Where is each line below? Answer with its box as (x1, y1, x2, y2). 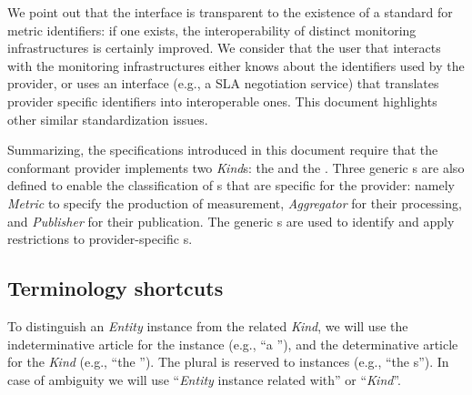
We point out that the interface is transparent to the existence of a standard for (7, 3, 453, 21)
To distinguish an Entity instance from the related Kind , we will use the (7, 316, 408, 335)
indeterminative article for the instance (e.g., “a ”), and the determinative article (7, 334, 458, 353)
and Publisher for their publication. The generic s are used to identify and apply (7, 211, 455, 230)
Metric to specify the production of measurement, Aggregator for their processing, (7, 193, 462, 212)
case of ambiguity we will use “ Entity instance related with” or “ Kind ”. (7, 370, 401, 389)
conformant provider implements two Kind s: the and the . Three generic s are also (7, 157, 465, 177)
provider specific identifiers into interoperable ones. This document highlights (7, 91, 437, 110)
